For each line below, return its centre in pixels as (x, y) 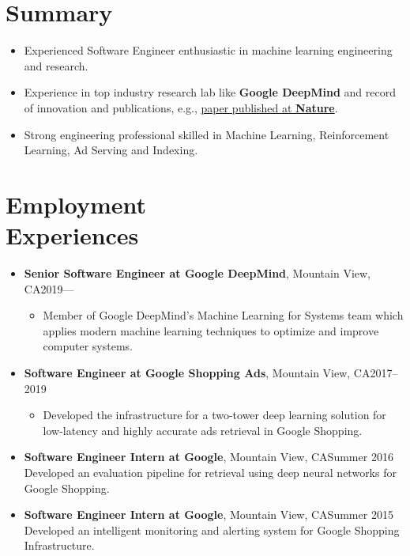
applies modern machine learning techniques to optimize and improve (211, 330)
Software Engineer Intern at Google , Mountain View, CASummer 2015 (209, 514)
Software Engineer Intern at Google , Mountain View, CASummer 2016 (209, 457)
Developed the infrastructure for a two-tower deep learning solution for (214, 415)
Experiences (72, 235)
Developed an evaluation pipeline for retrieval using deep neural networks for (210, 472)
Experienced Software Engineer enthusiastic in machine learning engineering (208, 50)
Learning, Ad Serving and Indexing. (111, 150)
